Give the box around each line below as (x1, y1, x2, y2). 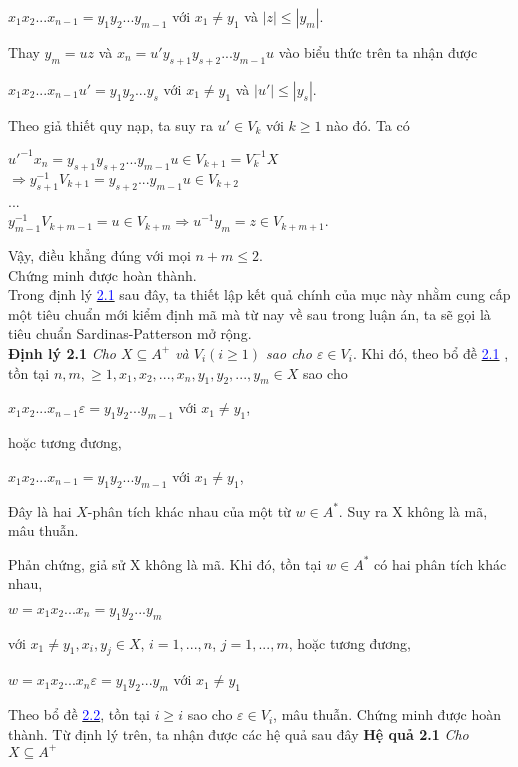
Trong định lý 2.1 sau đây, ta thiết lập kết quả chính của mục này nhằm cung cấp (8, 284, 511, 305)
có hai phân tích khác (374, 553, 507, 574)
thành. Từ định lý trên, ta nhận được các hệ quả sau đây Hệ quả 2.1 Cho (8, 723, 469, 744)
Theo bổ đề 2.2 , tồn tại (8, 704, 150, 725)
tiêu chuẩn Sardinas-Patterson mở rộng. (8, 323, 252, 344)
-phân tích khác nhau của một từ (87, 500, 291, 521)
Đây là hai (8, 500, 72, 521)
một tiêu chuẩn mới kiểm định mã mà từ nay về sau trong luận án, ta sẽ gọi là (8, 303, 491, 324)
